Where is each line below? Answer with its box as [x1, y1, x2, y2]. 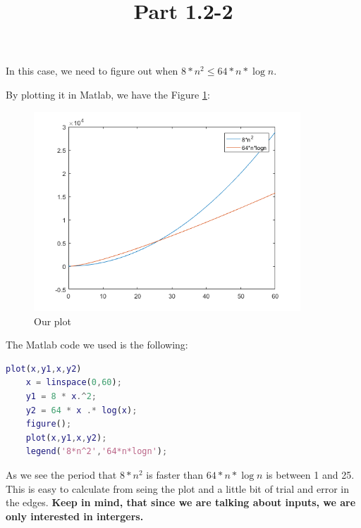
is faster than [146, 467, 204, 482]
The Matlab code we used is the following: [6, 337, 188, 352]
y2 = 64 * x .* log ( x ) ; [25, 405, 137, 415]
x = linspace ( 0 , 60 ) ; [25, 377, 122, 388]
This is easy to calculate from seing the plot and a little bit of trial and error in [6, 481, 350, 496]
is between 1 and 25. [266, 467, 355, 482]
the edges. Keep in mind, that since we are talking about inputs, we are [6, 495, 356, 510]
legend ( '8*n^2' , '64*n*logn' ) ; [25, 446, 168, 457]
